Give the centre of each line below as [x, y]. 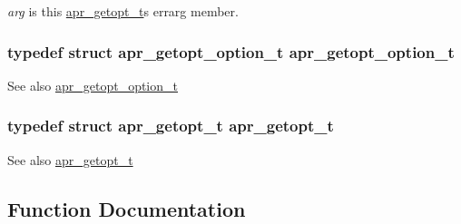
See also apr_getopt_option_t [93, 85]
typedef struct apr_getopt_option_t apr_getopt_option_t [231, 51]
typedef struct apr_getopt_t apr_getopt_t [171, 126]
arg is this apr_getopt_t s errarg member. [123, 11]
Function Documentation [127, 208]
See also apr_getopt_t [70, 159]
